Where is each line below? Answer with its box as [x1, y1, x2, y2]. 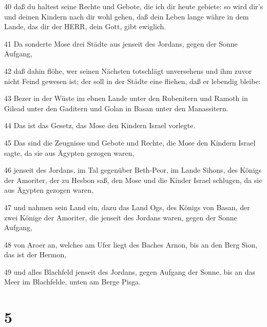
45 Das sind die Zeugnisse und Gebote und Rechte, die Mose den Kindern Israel [4, 137, 256, 148]
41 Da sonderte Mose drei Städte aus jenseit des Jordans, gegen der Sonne [4, 38, 238, 49]
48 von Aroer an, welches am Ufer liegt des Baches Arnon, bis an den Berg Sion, [4, 239, 258, 250]
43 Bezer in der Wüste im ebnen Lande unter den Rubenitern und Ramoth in [4, 93, 248, 104]
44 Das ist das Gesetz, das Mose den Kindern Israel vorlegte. [4, 120, 196, 131]
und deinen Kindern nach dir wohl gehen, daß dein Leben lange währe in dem [4, 11, 249, 22]
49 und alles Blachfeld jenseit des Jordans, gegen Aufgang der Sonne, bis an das [4, 266, 255, 277]
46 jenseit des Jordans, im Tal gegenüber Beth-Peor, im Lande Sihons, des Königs [4, 165, 262, 175]
